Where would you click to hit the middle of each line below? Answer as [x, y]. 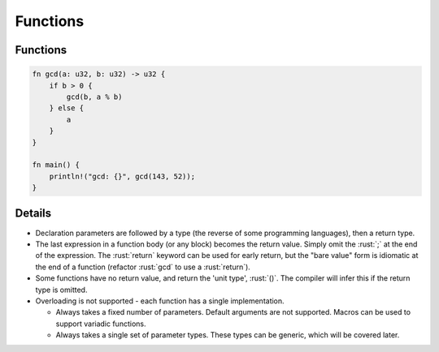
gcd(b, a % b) [94, 97]
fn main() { [56, 165]
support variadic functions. [101, 324]
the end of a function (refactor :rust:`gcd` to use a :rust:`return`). [143, 267]
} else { [67, 108]
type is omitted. [61, 290]
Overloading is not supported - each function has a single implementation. [160, 301]
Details [33, 214]
